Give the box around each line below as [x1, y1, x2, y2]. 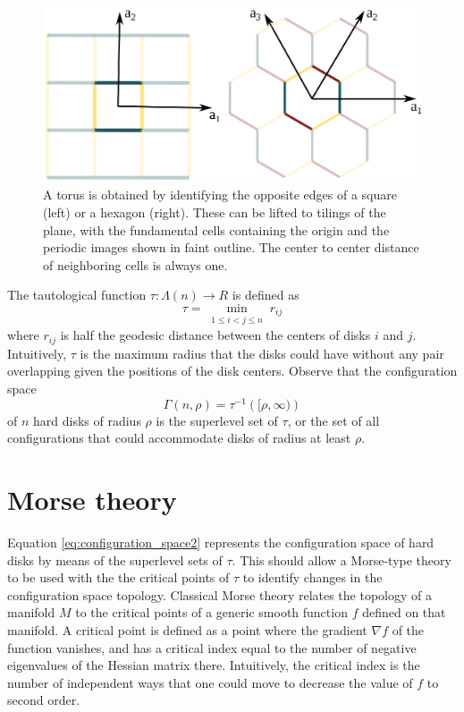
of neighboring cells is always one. [43, 255, 228, 274]
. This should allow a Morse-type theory [232, 550, 451, 569]
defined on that [362, 603, 446, 622]
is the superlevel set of [156, 411, 278, 429]
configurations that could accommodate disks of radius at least [7, 428, 351, 447]
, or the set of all [287, 411, 380, 429]
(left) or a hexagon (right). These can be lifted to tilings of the [43, 203, 386, 222]
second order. [7, 691, 80, 709]
